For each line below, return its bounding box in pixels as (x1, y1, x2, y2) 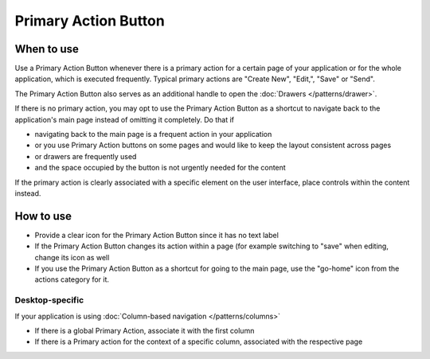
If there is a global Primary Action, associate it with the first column (34, 326, 255, 335)
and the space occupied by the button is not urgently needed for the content (34, 163, 286, 173)
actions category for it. (34, 275, 110, 284)
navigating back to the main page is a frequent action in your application (34, 130, 272, 139)
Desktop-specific (14, 295, 84, 306)
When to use (14, 42, 80, 56)
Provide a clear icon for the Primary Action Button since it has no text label (34, 230, 279, 240)
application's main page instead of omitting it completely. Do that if (14, 115, 235, 124)
